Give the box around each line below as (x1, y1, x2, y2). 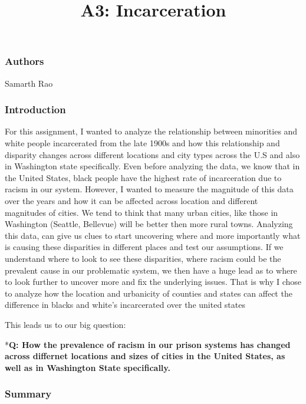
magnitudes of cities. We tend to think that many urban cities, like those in (5, 206, 278, 218)
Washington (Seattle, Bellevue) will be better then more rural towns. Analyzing (5, 218, 293, 230)
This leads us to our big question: (5, 318, 126, 330)
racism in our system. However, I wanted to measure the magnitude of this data (5, 183, 294, 195)
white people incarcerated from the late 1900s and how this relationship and (5, 137, 280, 149)
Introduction (5, 102, 66, 117)
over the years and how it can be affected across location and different (5, 195, 258, 207)
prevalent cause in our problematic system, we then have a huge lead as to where (5, 264, 297, 276)
